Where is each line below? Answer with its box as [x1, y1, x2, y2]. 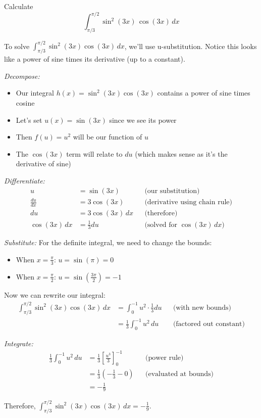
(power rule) [145, 354, 184, 362]
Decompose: [4, 70, 40, 81]
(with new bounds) [173, 304, 232, 311]
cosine [16, 97, 35, 108]
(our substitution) [144, 187, 200, 195]
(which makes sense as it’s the [135, 148, 228, 159]
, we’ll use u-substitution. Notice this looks [124, 40, 257, 51]
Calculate [4, 1, 33, 11]
